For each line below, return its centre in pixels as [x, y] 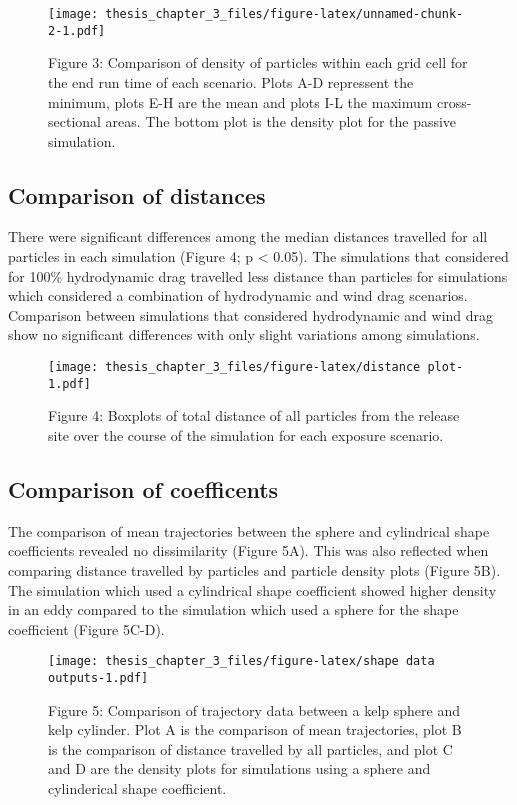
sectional [74, 121]
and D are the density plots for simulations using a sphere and [239, 768]
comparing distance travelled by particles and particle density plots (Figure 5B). [254, 569]
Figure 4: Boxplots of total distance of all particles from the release [254, 415]
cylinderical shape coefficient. [137, 788]
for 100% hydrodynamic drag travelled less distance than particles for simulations [258, 275]
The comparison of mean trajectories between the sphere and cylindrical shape [249, 530]
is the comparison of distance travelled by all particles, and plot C [250, 748]
